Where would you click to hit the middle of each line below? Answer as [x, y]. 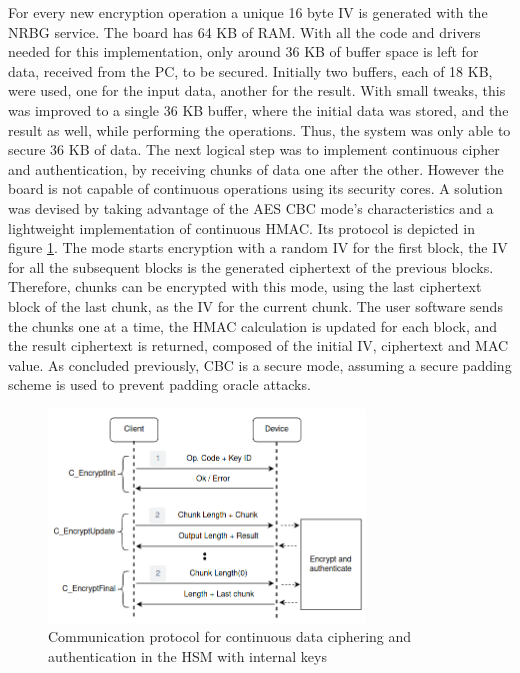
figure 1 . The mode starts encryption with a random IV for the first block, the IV [258, 247]
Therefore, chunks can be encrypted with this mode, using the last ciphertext [245, 286]
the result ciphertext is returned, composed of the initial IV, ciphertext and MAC [258, 345]
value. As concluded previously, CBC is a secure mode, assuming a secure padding [260, 364]
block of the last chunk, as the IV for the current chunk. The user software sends [255, 305]
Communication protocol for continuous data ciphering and [230, 636]
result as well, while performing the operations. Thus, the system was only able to [259, 129]
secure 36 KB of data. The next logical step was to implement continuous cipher [254, 149]
